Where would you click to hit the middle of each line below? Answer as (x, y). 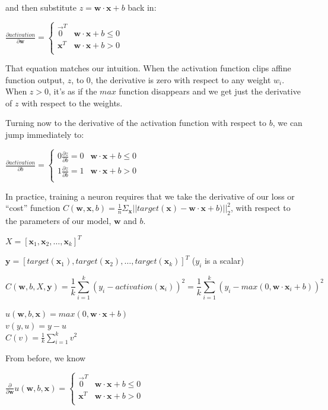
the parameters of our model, (58, 221)
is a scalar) (224, 261)
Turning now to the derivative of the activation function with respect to (136, 123)
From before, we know (46, 358)
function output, (35, 79)
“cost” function (33, 208)
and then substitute (41, 7)
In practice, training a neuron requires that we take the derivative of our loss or (150, 196)
